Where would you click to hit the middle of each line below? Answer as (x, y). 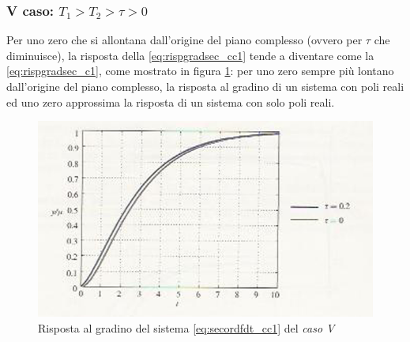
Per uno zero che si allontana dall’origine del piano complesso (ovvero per (184, 40)
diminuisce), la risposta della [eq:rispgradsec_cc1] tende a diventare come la (190, 55)
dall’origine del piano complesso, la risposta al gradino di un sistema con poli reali (205, 86)
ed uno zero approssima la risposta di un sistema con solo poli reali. (171, 101)
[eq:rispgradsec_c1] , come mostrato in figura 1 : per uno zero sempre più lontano (200, 71)
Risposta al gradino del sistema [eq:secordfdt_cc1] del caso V (186, 327)
